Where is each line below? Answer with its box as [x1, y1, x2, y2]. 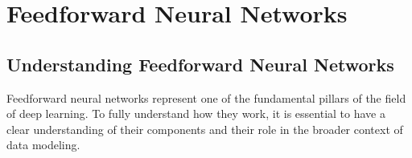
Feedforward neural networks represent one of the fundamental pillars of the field [6, 89, 406, 106]
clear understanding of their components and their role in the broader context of [6, 120, 403, 137]
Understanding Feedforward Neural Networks [6, 51, 394, 76]
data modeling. [6, 136, 80, 153]
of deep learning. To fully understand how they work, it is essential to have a [6, 105, 385, 122]
